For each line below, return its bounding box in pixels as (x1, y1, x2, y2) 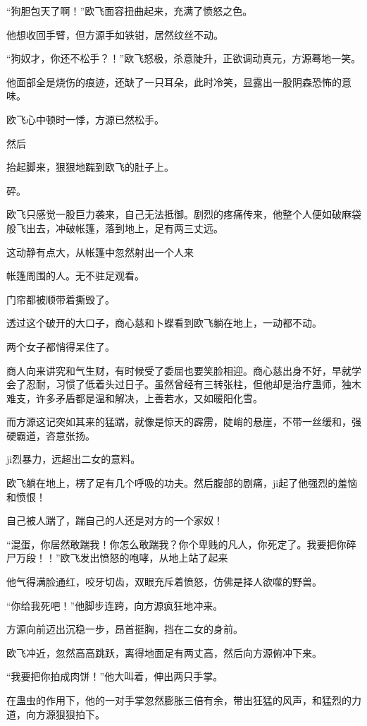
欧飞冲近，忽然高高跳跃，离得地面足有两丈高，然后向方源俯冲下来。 (6, 645, 322, 660)
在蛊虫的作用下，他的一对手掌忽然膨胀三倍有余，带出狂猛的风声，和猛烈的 (6, 693, 352, 707)
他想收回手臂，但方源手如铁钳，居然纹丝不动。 (6, 27, 223, 42)
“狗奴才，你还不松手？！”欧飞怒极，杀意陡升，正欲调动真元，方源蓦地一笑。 (6, 51, 361, 66)
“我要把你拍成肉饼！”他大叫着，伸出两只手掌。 (6, 669, 223, 684)
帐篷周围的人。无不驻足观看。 (6, 268, 144, 283)
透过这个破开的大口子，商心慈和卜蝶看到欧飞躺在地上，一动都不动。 (6, 315, 322, 330)
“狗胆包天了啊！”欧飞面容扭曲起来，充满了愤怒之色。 (6, 4, 253, 18)
